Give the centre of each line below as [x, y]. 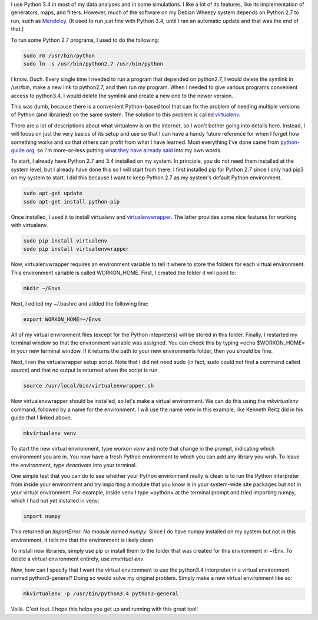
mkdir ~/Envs [42, 288]
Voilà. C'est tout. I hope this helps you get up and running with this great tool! [105, 609]
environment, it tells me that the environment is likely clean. [83, 540]
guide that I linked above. [42, 417]
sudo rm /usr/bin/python [59, 55]
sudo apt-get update [53, 193]
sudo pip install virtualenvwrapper [76, 249]
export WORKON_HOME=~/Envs [62, 319]
